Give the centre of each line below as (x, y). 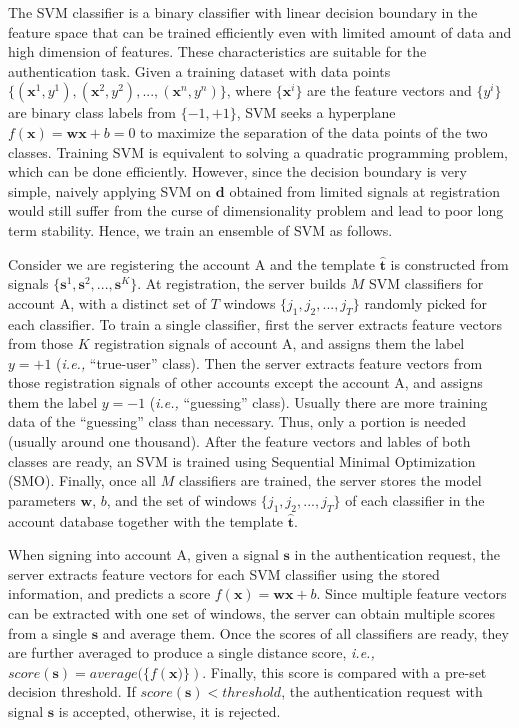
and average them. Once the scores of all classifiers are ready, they (305, 632)
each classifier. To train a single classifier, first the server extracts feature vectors (255, 323)
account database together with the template (146, 520)
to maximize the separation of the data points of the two (314, 131)
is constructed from (449, 263)
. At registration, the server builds (242, 283)
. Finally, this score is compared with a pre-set (344, 671)
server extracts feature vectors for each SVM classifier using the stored (224, 573)
